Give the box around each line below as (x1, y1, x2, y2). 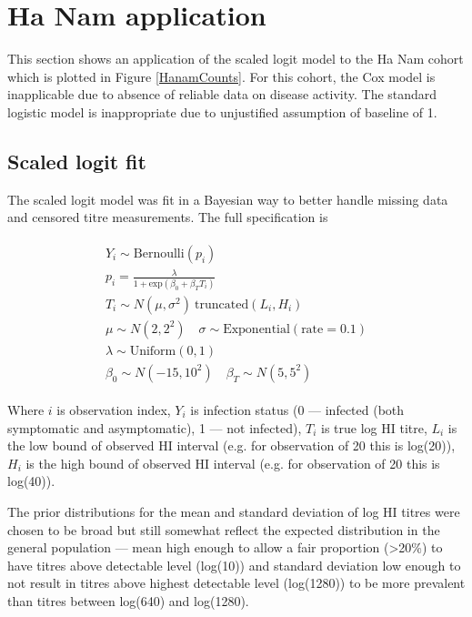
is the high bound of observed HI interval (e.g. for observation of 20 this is (25, 453, 440, 472)
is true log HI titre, (321, 418, 427, 437)
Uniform (129, 344, 176, 358)
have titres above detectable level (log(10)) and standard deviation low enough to (7, 555, 461, 574)
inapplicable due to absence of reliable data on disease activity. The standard (7, 85, 437, 104)
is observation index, (56, 400, 171, 419)
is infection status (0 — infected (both (190, 400, 405, 419)
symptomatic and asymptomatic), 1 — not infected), (7, 418, 302, 437)
